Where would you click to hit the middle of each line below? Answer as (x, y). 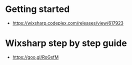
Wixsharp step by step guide (66, 43)
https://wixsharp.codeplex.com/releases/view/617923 (68, 23)
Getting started (37, 9)
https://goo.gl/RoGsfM (35, 57)
